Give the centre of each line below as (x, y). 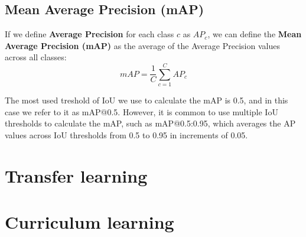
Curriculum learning (89, 222)
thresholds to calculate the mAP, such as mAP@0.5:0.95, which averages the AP (150, 123)
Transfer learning (76, 175)
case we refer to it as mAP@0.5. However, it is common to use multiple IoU (141, 111)
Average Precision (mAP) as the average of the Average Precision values (142, 45)
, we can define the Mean (255, 34)
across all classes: (36, 57)
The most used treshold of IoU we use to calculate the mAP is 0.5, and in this (147, 100)
